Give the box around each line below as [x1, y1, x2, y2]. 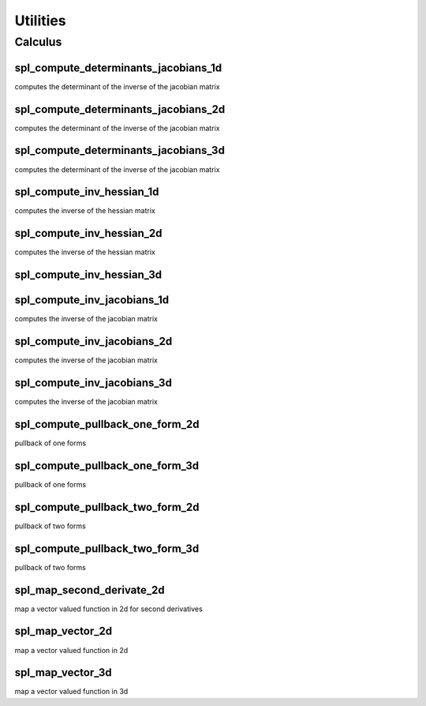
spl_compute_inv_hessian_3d [14, 269, 163, 282]
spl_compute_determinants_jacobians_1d [14, 61, 222, 74]
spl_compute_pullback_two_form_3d [14, 542, 200, 555]
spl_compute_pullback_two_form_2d [14, 500, 200, 513]
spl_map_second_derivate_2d [14, 583, 165, 596]
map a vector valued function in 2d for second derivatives [14, 604, 203, 614]
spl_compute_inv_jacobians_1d [14, 293, 170, 307]
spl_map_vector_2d [14, 625, 113, 638]
